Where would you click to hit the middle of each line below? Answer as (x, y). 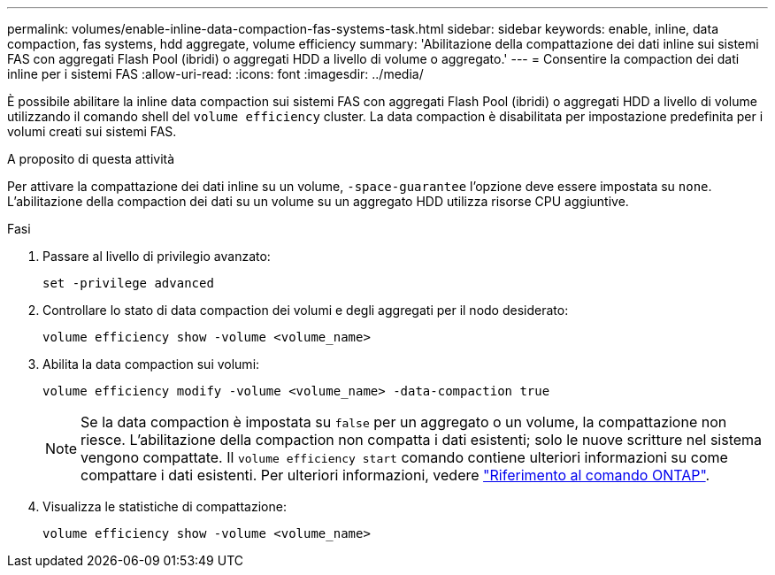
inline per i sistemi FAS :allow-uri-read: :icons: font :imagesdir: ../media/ (215, 74)
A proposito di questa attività (91, 159)
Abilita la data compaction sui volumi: (151, 364)
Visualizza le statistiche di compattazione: (165, 506)
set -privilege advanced (128, 283)
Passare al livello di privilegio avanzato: (157, 256)
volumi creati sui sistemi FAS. (92, 131)
